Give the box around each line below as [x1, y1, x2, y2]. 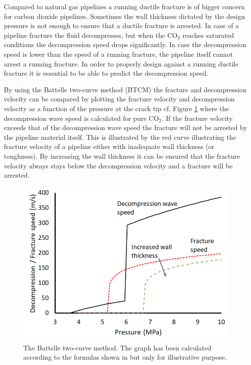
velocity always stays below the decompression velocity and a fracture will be [4, 160, 233, 170]
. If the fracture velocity [161, 113, 233, 123]
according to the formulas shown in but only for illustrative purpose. [23, 352, 227, 362]
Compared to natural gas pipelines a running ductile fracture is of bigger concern [4, 1, 245, 11]
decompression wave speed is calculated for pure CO [4, 113, 159, 123]
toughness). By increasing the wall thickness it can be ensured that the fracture [4, 150, 240, 161]
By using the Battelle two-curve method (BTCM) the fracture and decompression [4, 84, 247, 94]
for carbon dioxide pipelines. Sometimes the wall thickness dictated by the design [4, 11, 245, 21]
